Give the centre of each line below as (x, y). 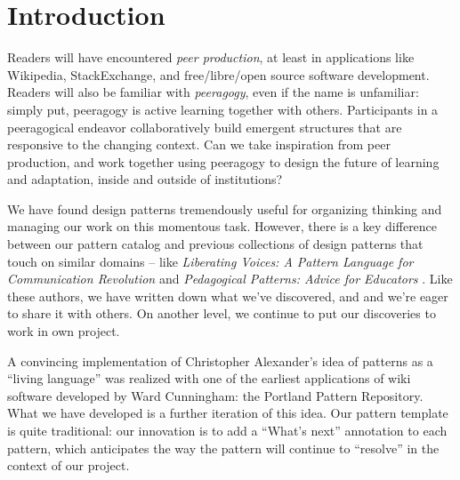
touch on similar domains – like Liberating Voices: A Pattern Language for (210, 261)
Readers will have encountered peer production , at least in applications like (211, 57)
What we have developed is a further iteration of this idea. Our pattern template (228, 413)
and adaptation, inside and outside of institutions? (145, 179)
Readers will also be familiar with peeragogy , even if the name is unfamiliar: (213, 92)
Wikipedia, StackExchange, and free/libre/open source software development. (218, 74)
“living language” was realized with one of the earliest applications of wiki (209, 378)
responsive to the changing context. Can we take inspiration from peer (199, 144)
